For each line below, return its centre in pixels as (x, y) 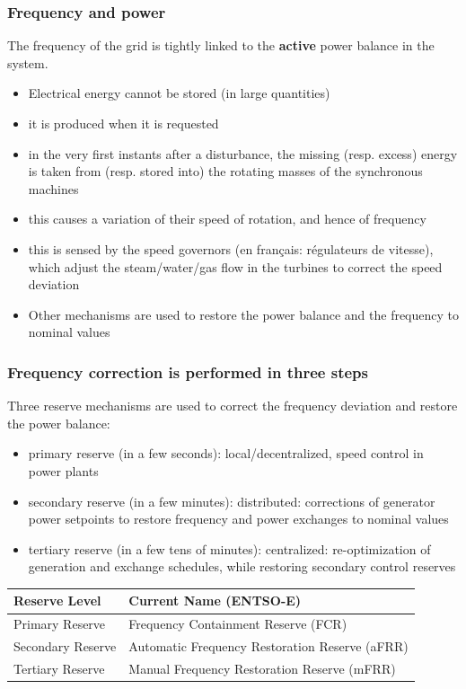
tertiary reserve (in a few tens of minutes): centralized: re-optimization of (229, 548)
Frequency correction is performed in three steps (188, 371)
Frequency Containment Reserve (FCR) (238, 624)
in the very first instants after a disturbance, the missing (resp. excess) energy (243, 153)
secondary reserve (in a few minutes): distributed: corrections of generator (232, 501)
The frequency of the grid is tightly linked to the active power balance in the (221, 45)
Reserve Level (57, 601)
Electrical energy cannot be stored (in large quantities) (179, 93)
